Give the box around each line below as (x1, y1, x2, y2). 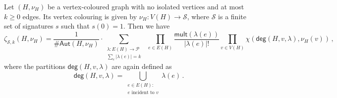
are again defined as (112, 61, 172, 71)
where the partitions (4, 61, 65, 71)
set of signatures (4, 21, 54, 31)
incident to (131, 90, 155, 96)
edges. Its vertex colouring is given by (22, 11, 137, 21)
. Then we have (123, 21, 170, 31)
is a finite (218, 11, 246, 21)
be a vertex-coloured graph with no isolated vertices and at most (47, 1, 244, 11)
